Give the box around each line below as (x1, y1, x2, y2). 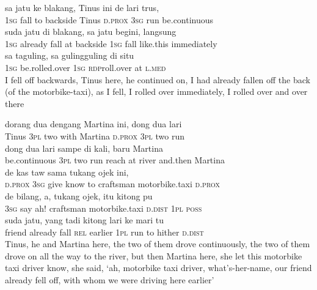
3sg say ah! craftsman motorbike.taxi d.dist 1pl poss (5, 201, 202, 214)
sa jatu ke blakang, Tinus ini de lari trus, (5, 1, 159, 13)
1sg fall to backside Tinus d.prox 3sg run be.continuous (5, 13, 214, 26)
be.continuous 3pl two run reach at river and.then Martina (5, 154, 225, 166)
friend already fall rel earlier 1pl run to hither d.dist (5, 225, 204, 238)
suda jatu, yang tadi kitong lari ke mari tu (5, 214, 164, 226)
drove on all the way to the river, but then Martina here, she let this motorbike (5, 249, 302, 262)
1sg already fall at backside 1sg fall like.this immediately (5, 37, 217, 50)
